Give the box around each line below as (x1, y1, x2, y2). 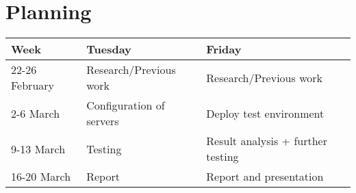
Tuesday (86, 41, 131, 57)
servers (86, 113, 119, 129)
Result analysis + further (206, 133, 327, 149)
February (11, 77, 55, 94)
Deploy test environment (206, 105, 325, 121)
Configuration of (86, 97, 165, 114)
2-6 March (11, 105, 60, 121)
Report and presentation (206, 168, 324, 185)
